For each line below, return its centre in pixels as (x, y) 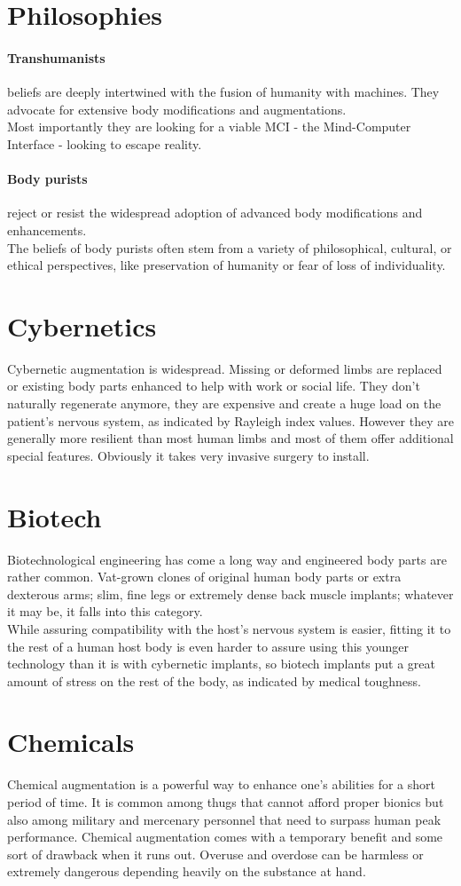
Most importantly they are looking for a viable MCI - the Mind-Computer (209, 127)
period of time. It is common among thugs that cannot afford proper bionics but (226, 802)
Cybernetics (82, 325)
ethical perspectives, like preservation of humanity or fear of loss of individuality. (227, 265)
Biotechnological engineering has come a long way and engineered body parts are (227, 559)
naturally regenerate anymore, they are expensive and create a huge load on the (224, 403)
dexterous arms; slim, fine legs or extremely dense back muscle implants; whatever (230, 593)
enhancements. (47, 229)
